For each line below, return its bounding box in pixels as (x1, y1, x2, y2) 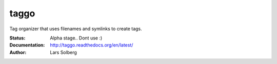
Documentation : (9, 42, 45, 48)
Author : (9, 49, 27, 55)
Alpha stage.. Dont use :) (50, 35, 103, 41)
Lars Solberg (50, 49, 77, 55)
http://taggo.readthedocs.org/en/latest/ (50, 42, 133, 48)
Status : (9, 35, 26, 41)
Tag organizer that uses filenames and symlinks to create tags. (9, 26, 142, 32)
